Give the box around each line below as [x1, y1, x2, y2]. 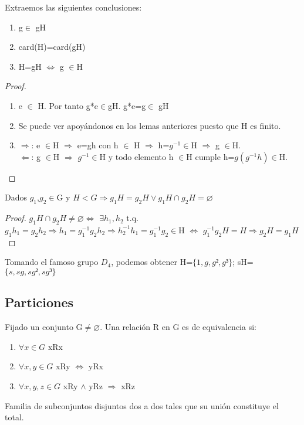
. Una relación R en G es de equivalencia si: [100, 321, 256, 333]
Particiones [5, 293, 74, 311]
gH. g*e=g [108, 99, 146, 111]
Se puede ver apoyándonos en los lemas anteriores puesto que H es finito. [18, 119, 281, 131]
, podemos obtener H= [111, 256, 193, 268]
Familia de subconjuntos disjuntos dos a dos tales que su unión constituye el [5, 399, 279, 412]
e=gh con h [77, 139, 119, 151]
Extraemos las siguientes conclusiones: [5, 1, 142, 13]
